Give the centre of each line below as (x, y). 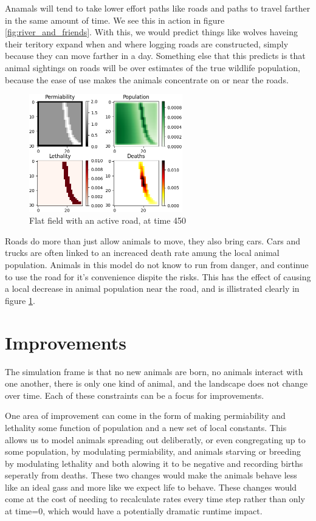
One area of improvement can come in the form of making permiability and (145, 416)
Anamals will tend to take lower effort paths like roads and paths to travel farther (158, 8)
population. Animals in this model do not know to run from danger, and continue (157, 265)
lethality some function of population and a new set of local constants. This (146, 427)
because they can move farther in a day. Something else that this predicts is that (155, 56)
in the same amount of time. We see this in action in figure (115, 20)
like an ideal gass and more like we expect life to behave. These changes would (151, 487)
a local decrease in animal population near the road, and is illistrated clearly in (152, 288)
